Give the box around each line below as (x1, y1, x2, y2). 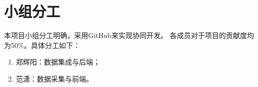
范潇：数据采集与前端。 (16, 73, 93, 83)
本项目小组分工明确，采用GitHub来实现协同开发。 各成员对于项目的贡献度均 (4, 30, 254, 40)
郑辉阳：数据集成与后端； (16, 56, 100, 67)
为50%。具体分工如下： (4, 39, 80, 50)
